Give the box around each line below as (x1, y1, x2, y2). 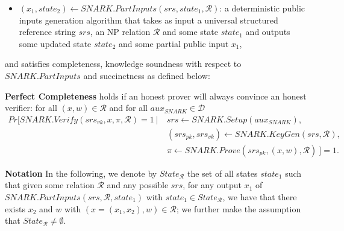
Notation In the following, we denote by (5, 166, 157, 179)
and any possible (107, 179, 169, 191)
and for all (109, 101, 148, 114)
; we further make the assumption (176, 202, 301, 215)
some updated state (19, 37, 92, 49)
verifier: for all (5, 101, 57, 114)
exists (5, 202, 25, 215)
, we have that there (222, 191, 297, 203)
